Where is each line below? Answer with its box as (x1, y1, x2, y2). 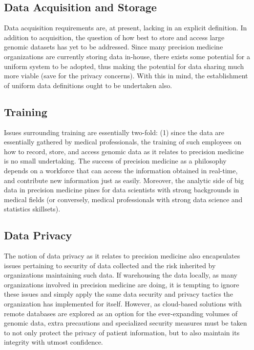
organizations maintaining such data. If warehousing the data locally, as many (4, 270, 237, 280)
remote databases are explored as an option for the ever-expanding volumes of (4, 308, 238, 318)
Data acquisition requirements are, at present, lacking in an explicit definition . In (4, 23, 247, 33)
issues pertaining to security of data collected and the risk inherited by (4, 260, 216, 270)
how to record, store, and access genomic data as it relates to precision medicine (4, 146, 244, 156)
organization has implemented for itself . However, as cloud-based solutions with (4, 299, 242, 309)
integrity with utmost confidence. (4, 337, 103, 347)
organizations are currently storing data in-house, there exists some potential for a (4, 51, 250, 61)
